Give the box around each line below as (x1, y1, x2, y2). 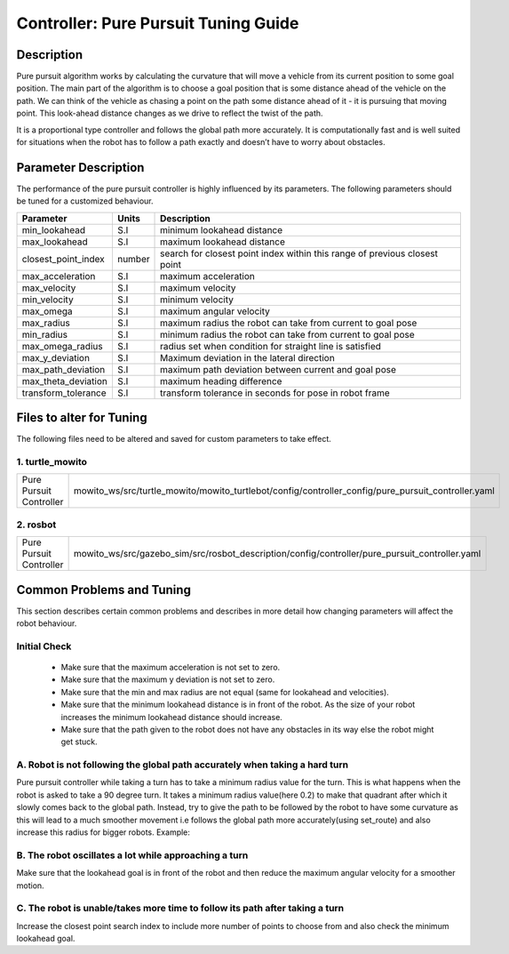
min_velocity (21, 293, 75, 306)
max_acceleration (21, 269, 96, 282)
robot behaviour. (16, 618, 77, 629)
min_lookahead (21, 223, 86, 236)
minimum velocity (160, 293, 235, 306)
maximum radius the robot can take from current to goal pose (160, 317, 418, 329)
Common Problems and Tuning (16, 582, 191, 597)
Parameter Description (16, 160, 145, 175)
